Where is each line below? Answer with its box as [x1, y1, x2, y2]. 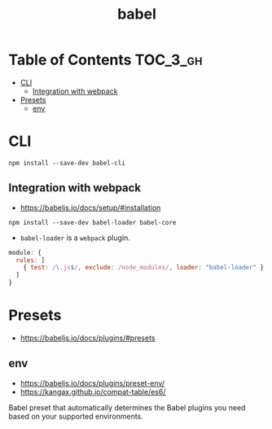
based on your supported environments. [8, 411, 144, 421]
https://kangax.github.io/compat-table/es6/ [20, 387, 166, 396]
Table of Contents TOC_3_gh [8, 50, 203, 69]
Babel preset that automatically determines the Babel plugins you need [8, 402, 246, 412]
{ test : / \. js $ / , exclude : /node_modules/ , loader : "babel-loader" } [23, 264, 265, 272]
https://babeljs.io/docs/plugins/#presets [20, 333, 156, 343]
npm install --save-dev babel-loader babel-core [8, 218, 177, 226]
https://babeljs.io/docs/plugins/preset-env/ [20, 378, 165, 387]
